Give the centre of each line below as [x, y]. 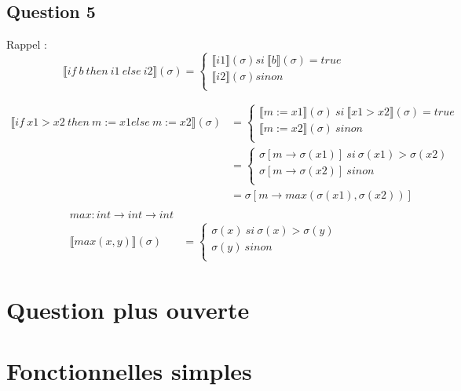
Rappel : [27, 44]
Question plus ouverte [128, 309]
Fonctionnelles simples [129, 370]
